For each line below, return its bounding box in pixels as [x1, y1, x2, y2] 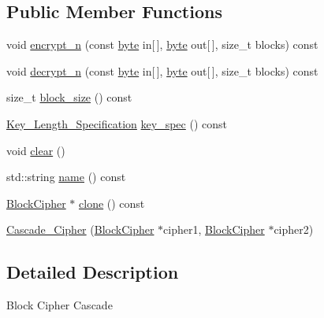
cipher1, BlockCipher [163, 221, 265, 238]
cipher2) [274, 221, 314, 238]
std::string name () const [6, 168, 126, 185]
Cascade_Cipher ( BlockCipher [6, 221, 155, 238]
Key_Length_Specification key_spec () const [6, 115, 227, 131]
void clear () [6, 142, 65, 158]
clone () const [79, 194, 145, 211]
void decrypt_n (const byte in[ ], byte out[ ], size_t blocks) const [6, 62, 318, 79]
